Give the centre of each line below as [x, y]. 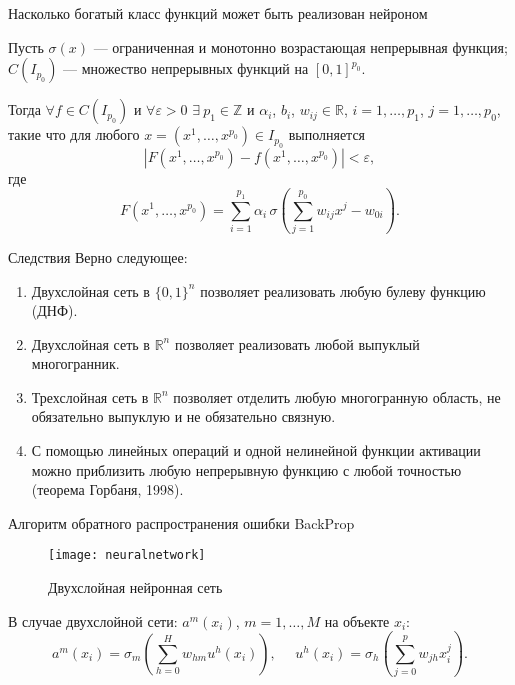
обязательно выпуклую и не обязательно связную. [183, 416]
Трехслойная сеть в [90, 396]
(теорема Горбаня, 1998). [107, 489]
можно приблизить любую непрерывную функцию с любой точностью [246, 469]
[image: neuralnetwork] [127, 555]
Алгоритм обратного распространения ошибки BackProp [181, 522]
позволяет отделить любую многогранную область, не [337, 396]
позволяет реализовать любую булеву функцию [343, 290]
